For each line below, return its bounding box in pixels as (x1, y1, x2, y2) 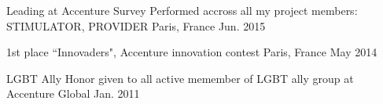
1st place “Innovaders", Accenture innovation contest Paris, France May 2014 (6, 44, 377, 60)
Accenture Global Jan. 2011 (6, 85, 140, 102)
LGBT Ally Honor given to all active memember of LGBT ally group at (6, 70, 354, 86)
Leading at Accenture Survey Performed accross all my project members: (6, 2, 358, 18)
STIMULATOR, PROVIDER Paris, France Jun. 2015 (6, 17, 266, 34)
